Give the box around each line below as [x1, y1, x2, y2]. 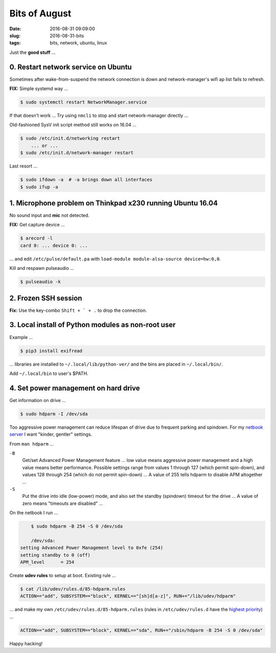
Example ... [9, 334, 33, 340]
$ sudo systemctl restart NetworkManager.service [20, 99, 147, 105]
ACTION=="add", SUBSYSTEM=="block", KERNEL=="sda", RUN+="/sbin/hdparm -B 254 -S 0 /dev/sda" [20, 627, 263, 633]
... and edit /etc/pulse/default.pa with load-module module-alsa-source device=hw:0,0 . [9, 256, 221, 262]
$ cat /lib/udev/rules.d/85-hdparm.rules [20, 586, 126, 592]
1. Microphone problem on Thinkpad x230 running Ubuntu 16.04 [9, 199, 218, 207]
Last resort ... [9, 163, 38, 169]
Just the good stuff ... [9, 49, 56, 55]
